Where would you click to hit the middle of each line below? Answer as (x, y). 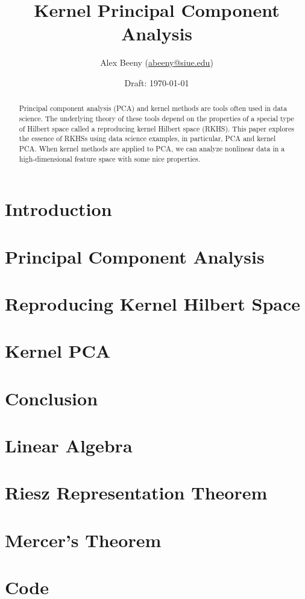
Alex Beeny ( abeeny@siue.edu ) (157, 62)
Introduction (58, 209)
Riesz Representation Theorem (136, 493)
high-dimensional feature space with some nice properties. (110, 158)
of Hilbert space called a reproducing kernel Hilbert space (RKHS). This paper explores (156, 128)
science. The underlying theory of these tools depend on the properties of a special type (156, 118)
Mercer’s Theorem (83, 540)
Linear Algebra (69, 445)
